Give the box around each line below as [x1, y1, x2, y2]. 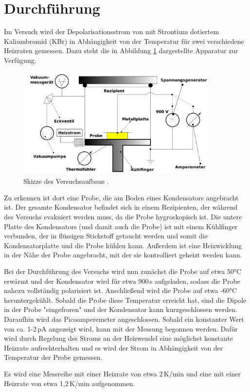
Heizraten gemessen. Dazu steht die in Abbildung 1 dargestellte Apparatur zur [4, 45, 238, 56]
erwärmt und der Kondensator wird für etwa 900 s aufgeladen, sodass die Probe [4, 275, 240, 286]
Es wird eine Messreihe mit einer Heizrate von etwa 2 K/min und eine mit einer [4, 368, 241, 378]
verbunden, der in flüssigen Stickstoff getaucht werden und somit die [4, 231, 208, 241]
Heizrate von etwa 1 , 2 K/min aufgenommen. [4, 378, 135, 388]
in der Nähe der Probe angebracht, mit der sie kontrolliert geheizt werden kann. [4, 250, 242, 260]
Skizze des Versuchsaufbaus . [23, 176, 109, 186]
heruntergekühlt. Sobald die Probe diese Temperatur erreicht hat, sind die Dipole [4, 294, 247, 305]
